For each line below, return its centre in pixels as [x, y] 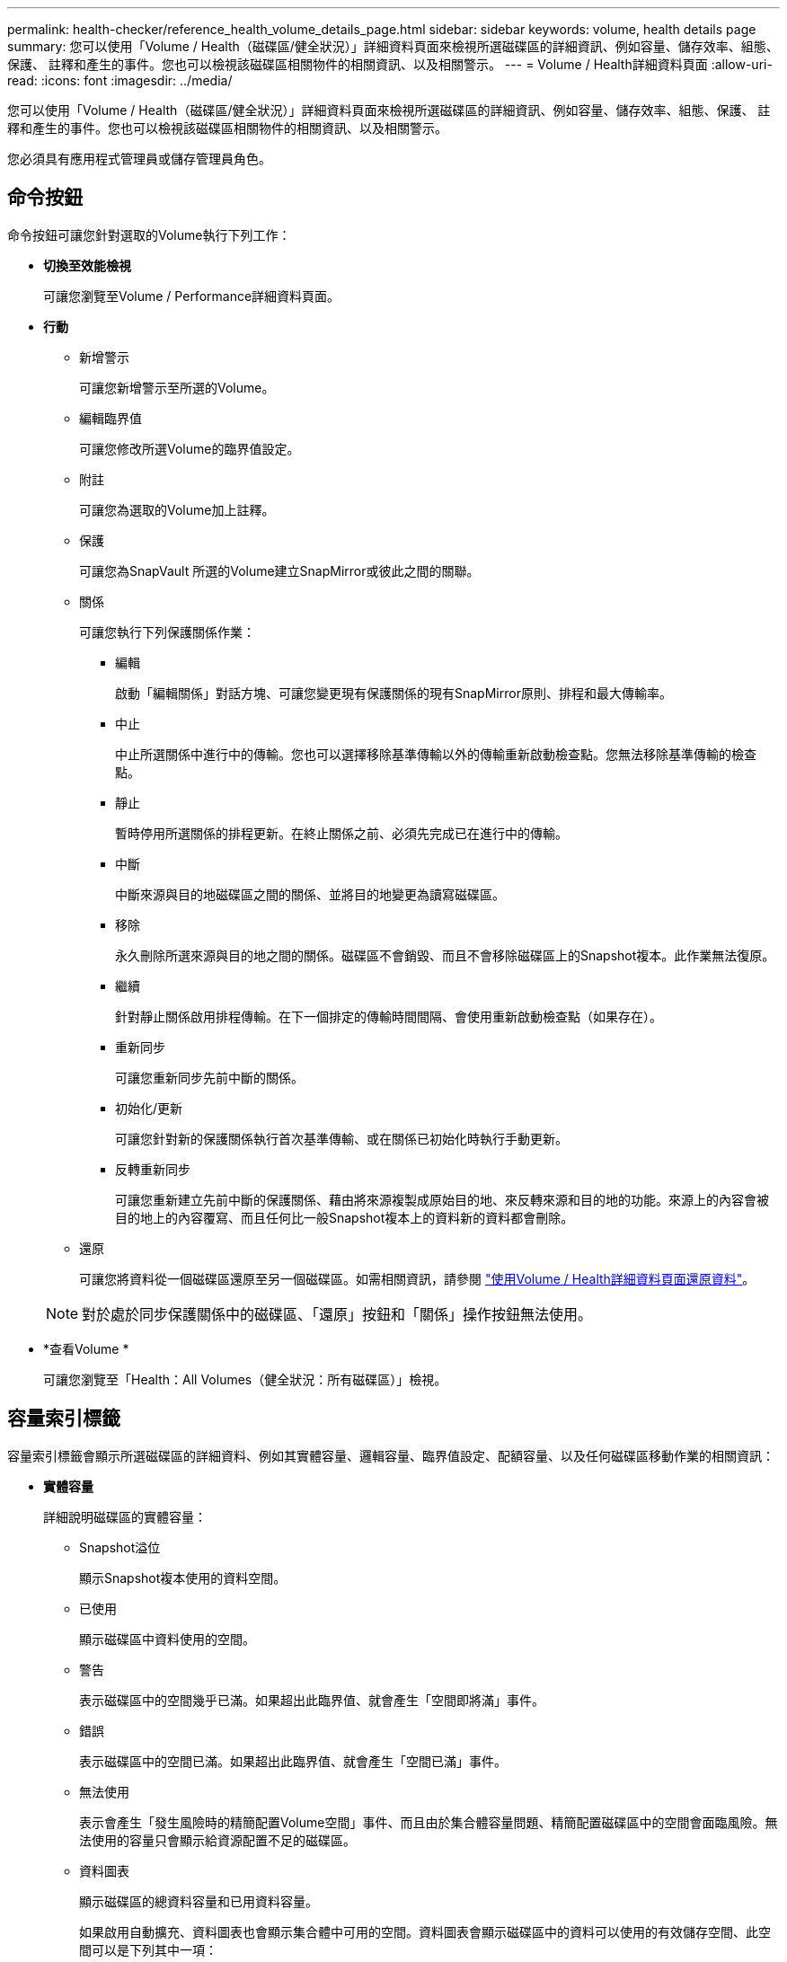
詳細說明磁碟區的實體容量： [125, 1516]
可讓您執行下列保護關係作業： [167, 632]
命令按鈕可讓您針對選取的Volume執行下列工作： [149, 234]
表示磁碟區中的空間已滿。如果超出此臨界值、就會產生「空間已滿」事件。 [293, 1761]
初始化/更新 [149, 1108]
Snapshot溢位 [120, 1547]
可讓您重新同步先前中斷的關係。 [209, 1077]
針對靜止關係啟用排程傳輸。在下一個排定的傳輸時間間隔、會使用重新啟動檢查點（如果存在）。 [389, 1016]
